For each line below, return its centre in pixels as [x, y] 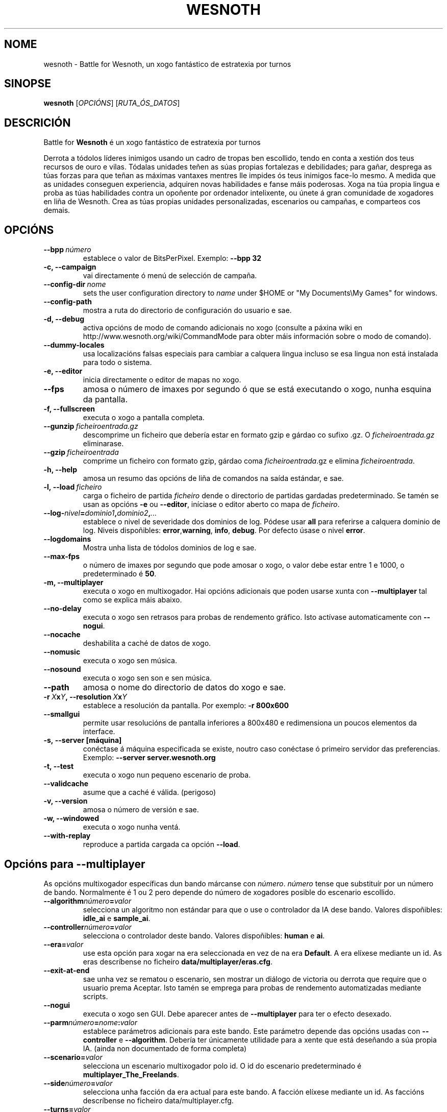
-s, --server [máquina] [83, 740]
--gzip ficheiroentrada [81, 452]
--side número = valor [78, 1083]
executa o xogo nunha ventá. [132, 827]
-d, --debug [64, 319]
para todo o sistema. [117, 362]
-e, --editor [63, 371]
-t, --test [59, 766]
